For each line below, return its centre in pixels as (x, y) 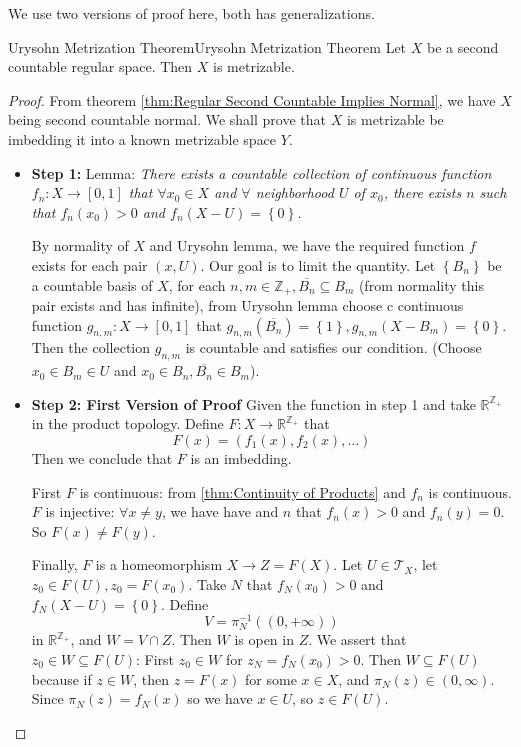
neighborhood (294, 192)
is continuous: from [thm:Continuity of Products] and (242, 491)
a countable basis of (92, 284)
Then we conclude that (102, 457)
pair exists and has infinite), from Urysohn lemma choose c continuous (247, 304)
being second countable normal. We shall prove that (167, 119)
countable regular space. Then (100, 66)
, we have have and (220, 511)
